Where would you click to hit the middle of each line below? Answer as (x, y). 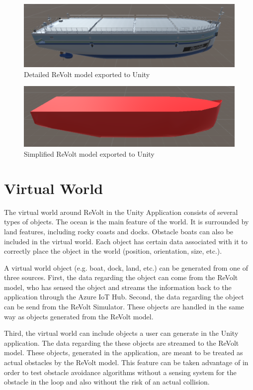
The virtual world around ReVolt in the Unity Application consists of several (121, 212)
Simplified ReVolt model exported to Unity (89, 154)
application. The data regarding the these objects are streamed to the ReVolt (122, 342)
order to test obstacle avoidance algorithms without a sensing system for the (120, 372)
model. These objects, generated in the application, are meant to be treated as (124, 352)
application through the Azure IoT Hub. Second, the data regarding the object (124, 297)
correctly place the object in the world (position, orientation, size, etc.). (113, 251)
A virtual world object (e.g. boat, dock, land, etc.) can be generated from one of (126, 267)
